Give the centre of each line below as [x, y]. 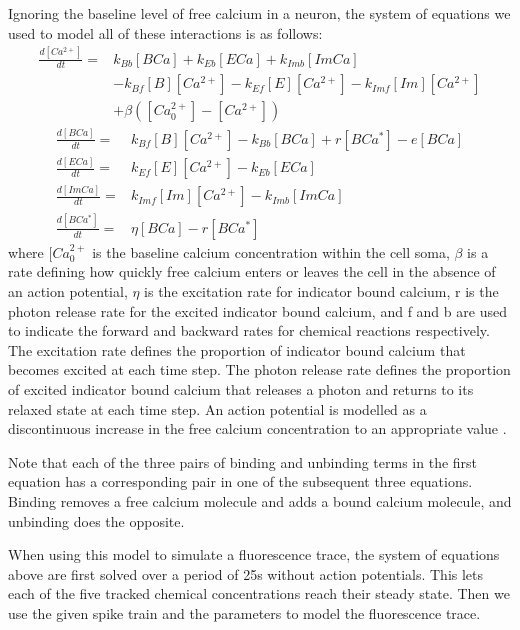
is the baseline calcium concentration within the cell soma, [271, 251]
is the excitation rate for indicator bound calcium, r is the [321, 290]
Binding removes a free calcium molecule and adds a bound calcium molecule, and [260, 500]
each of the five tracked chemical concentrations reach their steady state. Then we [259, 593]
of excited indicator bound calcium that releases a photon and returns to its [241, 388]
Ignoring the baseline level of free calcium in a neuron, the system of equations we [259, 13]
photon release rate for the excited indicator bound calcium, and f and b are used [257, 310]
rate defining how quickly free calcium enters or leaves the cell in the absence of [252, 271]
